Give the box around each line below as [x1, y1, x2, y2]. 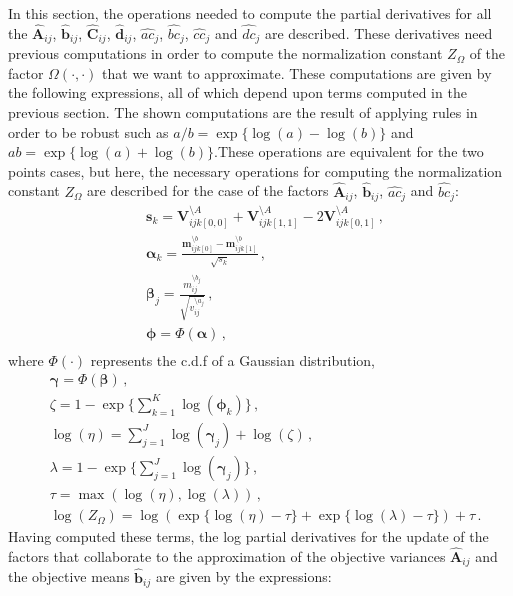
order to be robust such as [8, 121, 169, 142]
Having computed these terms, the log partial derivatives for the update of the [8, 526, 489, 547]
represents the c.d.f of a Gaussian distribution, [90, 349, 375, 370]
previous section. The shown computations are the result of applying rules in [8, 102, 478, 123]
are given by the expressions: [155, 566, 332, 587]
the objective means [8, 566, 130, 587]
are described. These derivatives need [264, 22, 493, 43]
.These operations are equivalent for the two [214, 141, 484, 162]
